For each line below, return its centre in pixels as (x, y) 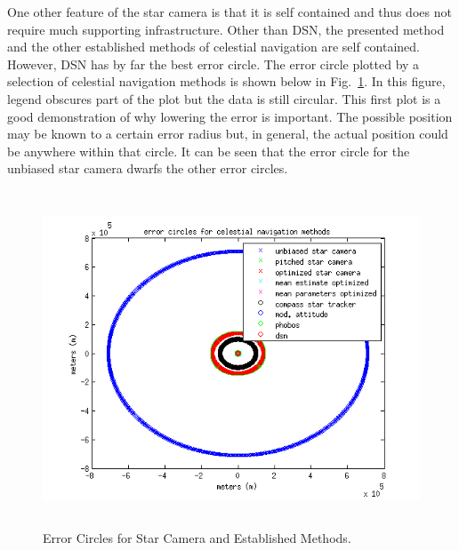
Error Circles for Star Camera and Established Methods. (197, 538)
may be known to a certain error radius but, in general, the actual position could (228, 134)
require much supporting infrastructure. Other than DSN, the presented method (226, 29)
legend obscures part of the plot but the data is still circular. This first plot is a (224, 98)
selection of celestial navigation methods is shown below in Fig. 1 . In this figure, (226, 81)
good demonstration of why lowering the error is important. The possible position (230, 116)
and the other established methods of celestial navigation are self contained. (214, 47)
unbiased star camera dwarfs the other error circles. (148, 168)
